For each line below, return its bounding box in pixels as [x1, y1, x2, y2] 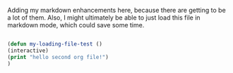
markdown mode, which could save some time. [7, 21, 145, 29]
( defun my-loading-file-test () [7, 41, 102, 48]
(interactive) [7, 47, 49, 54]
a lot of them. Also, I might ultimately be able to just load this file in [7, 13, 201, 22]
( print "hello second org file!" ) [7, 53, 109, 60]
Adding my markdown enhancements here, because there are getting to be [7, 6, 226, 14]
